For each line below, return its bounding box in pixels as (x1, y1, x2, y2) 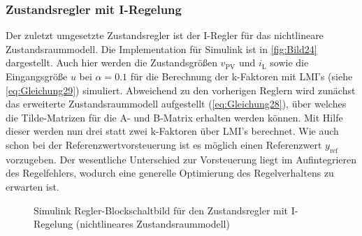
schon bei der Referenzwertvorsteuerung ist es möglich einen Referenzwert (6, 137, 322, 152)
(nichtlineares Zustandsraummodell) (75, 216, 230, 231)
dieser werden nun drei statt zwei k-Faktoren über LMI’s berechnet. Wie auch (6, 124, 339, 138)
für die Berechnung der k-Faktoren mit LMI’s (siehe (130, 69, 353, 83)
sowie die (270, 55, 309, 70)
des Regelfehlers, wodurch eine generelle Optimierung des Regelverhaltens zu (6, 165, 334, 180)
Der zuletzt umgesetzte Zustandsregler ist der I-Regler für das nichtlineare (6, 28, 324, 43)
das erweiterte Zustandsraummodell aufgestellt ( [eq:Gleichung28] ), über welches (6, 96, 347, 111)
